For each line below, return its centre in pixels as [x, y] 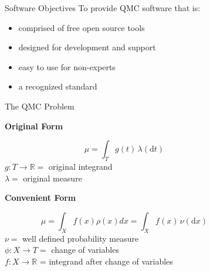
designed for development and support [87, 47]
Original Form [34, 126]
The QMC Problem [39, 106]
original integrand [80, 166]
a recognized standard [58, 86]
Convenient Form [40, 198]
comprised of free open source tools [82, 27]
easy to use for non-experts [67, 66]
